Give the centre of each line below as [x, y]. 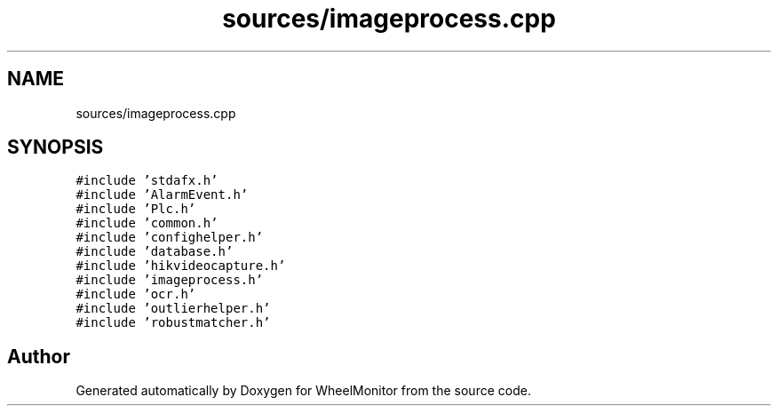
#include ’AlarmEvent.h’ [162, 195]
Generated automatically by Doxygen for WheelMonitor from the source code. [303, 391]
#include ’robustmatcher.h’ [173, 323]
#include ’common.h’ [147, 223]
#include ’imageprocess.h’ [170, 280]
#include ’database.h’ [155, 252]
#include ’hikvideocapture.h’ [181, 266]
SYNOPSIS [56, 147]
